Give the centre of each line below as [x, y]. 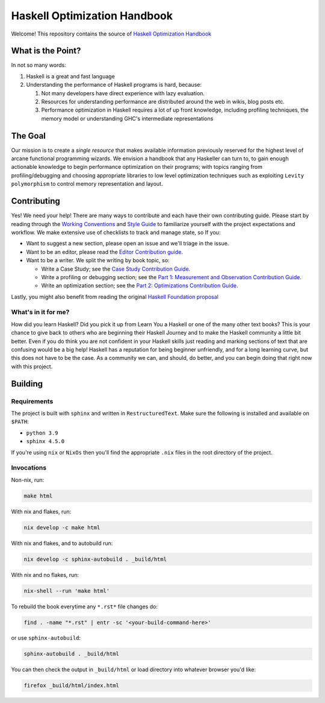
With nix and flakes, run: [41, 511]
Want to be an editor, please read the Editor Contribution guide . [105, 252]
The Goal [29, 136]
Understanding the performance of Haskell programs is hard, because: [114, 85]
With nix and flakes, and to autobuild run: [62, 543]
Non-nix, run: [28, 480]
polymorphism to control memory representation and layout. [87, 184]
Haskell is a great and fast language [71, 76]
